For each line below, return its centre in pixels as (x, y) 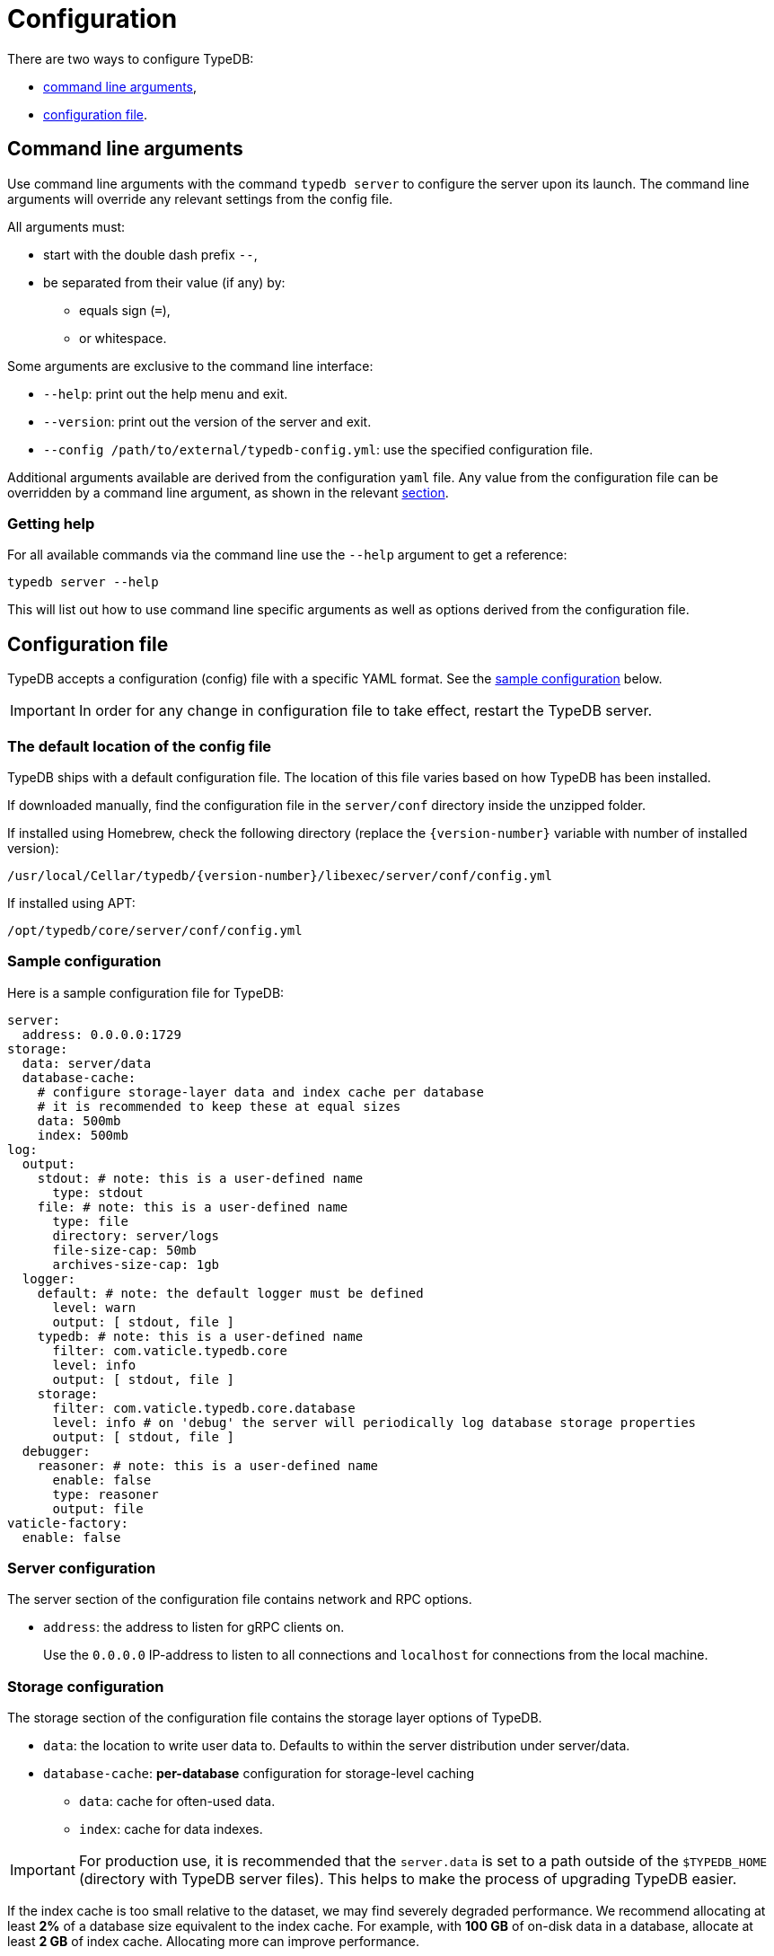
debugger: (56, 1451)
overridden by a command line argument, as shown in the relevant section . (228, 492)
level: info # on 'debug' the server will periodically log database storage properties (374, 1422)
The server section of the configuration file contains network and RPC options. (240, 1599)
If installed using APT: (71, 903)
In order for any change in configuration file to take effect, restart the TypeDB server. (365, 711)
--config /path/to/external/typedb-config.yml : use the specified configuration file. (318, 449)
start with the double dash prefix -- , (150, 254)
